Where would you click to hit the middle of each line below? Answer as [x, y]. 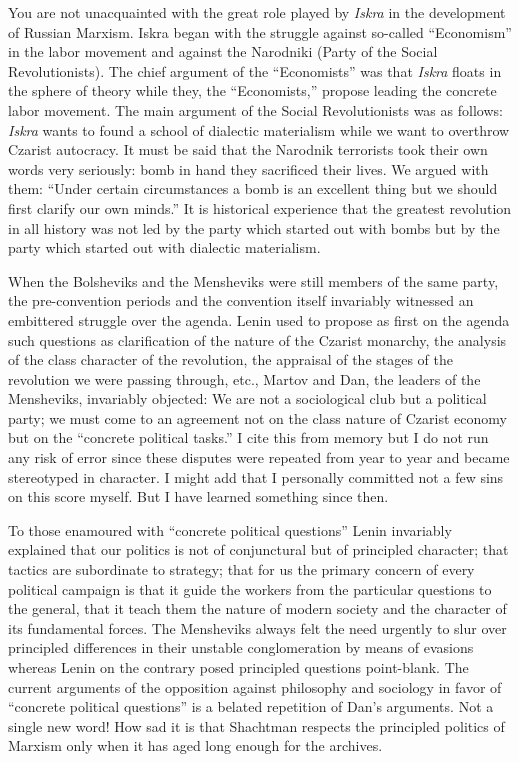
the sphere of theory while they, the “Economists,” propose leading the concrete [252, 90]
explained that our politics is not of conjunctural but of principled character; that [258, 549]
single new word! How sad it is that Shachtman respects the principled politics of [256, 725]
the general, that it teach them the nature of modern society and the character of [257, 608]
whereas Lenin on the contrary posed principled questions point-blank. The [238, 667]
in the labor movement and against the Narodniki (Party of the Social [223, 51]
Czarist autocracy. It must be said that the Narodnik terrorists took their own [248, 149]
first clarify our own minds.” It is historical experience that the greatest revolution [260, 207]
